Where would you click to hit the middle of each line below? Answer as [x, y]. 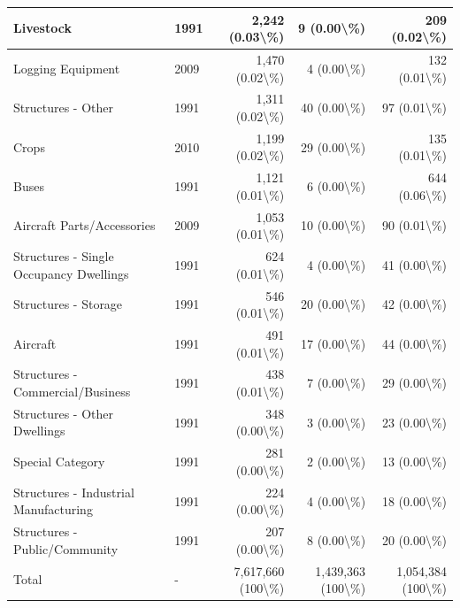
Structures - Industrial [74, 492]
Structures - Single [64, 256]
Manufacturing [53, 509]
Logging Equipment [67, 68]
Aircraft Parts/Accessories [84, 225]
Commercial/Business [72, 392]
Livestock [42, 28]
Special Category [59, 462]
